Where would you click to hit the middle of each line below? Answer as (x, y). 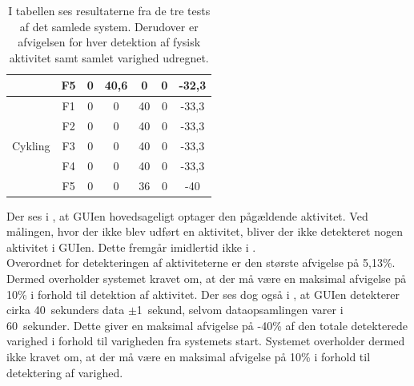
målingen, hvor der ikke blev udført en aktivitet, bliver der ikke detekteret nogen (205, 231)
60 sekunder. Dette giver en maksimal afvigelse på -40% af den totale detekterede (207, 325)
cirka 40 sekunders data (66, 310)
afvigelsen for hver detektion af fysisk (109, 42)
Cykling (31, 145)
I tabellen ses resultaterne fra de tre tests (109, 10)
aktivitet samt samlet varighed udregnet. (109, 57)
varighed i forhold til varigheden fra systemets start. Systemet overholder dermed (206, 341)
